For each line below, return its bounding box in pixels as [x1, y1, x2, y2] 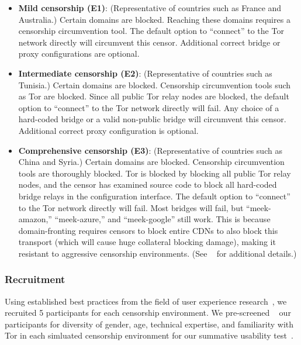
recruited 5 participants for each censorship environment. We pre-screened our [5, 306, 291, 319]
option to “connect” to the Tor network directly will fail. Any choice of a [18, 101, 279, 113]
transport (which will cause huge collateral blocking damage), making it [18, 236, 276, 248]
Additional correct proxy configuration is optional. [18, 124, 199, 136]
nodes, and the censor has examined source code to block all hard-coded [18, 178, 277, 191]
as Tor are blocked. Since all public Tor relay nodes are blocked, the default [18, 90, 289, 102]
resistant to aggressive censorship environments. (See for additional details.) [18, 247, 297, 259]
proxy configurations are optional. [18, 47, 140, 60]
